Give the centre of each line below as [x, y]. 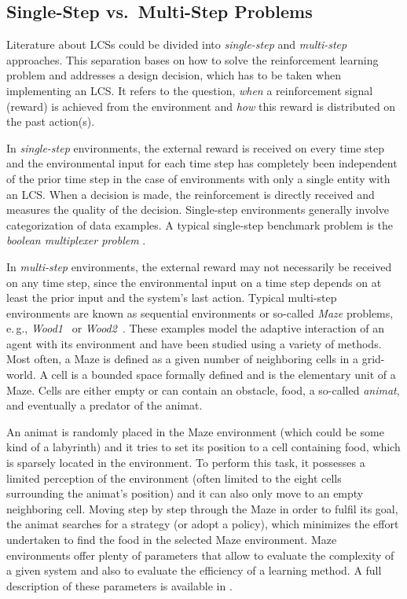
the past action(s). [51, 121]
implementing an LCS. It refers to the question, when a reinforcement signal [190, 90]
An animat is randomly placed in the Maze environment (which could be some [195, 431]
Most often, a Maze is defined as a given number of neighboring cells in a [182, 359]
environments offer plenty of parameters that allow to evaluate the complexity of [200, 555]
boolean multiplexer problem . [76, 240]
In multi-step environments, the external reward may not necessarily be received [199, 266]
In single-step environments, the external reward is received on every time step [196, 147]
